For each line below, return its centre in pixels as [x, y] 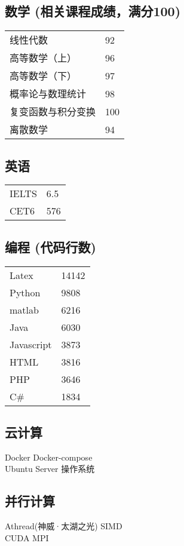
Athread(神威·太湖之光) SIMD [64, 526]
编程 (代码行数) [50, 246]
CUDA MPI [27, 537]
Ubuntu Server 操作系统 [50, 469]
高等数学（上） [43, 58]
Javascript [31, 344]
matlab [24, 309]
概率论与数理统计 [48, 94]
